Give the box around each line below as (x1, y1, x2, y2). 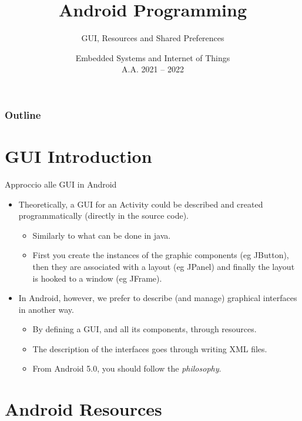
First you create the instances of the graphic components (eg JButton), (32, 249, 289, 261)
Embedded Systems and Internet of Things (75, 51, 230, 64)
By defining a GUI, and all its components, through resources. (32, 323, 257, 335)
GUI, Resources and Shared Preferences (81, 32, 224, 44)
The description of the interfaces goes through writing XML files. (32, 342, 267, 355)
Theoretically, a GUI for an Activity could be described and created (18, 198, 263, 210)
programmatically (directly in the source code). (18, 209, 189, 222)
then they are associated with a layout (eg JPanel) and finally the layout (32, 260, 295, 272)
